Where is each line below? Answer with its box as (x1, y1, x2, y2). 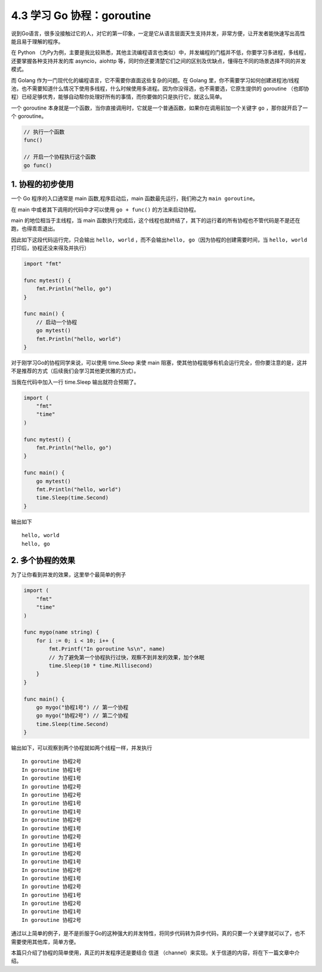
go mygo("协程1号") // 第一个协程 (36, 704, 129, 710)
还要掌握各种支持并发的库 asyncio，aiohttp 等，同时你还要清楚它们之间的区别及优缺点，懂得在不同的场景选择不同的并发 (11, 57, 306, 64)
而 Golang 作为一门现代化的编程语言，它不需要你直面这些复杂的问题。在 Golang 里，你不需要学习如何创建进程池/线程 (11, 76, 299, 83)
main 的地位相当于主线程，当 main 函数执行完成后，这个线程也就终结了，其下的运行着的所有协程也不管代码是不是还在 (11, 216, 301, 223)
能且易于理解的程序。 (11, 38, 64, 45)
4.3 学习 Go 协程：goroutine (11, 9, 151, 22)
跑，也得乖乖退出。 (11, 225, 58, 232)
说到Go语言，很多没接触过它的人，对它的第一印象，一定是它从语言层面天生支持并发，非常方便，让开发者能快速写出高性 (11, 30, 305, 37)
